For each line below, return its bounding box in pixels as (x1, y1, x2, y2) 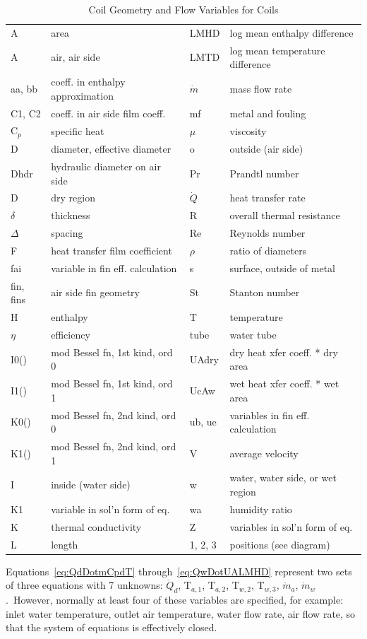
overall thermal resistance (229, 208, 340, 223)
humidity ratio (229, 501, 292, 516)
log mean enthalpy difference (229, 25, 354, 40)
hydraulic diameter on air (51, 158, 161, 173)
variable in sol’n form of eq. (51, 501, 170, 516)
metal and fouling (229, 105, 306, 120)
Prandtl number (229, 165, 299, 180)
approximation (51, 88, 114, 102)
